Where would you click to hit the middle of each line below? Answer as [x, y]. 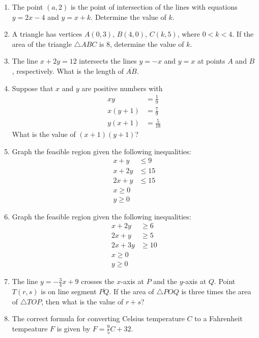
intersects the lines [108, 61]
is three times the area [216, 291]
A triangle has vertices [47, 34]
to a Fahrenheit [219, 318]
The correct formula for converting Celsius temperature [98, 318]
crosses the [98, 281]
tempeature [30, 328]
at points [211, 61]
